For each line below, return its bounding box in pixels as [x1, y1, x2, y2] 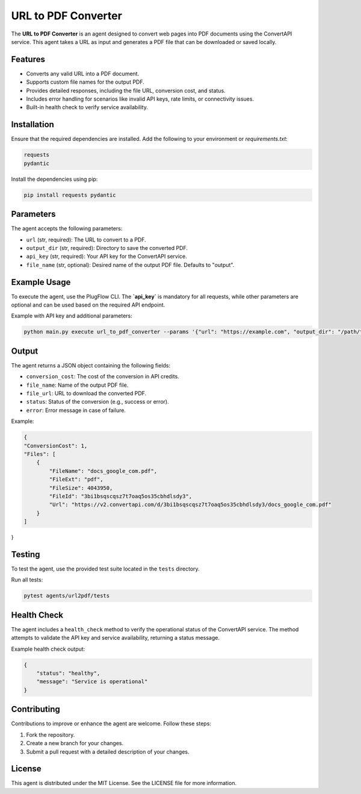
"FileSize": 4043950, [49, 484, 113, 491]
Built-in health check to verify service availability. [26, 104, 149, 111]
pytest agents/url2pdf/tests [23, 592, 110, 599]
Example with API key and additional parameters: [11, 312, 132, 319]
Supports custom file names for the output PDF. [26, 78, 144, 86]
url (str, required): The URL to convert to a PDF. [26, 236, 147, 243]
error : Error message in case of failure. [26, 407, 126, 414]
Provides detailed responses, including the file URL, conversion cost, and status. [26, 87, 226, 94]
